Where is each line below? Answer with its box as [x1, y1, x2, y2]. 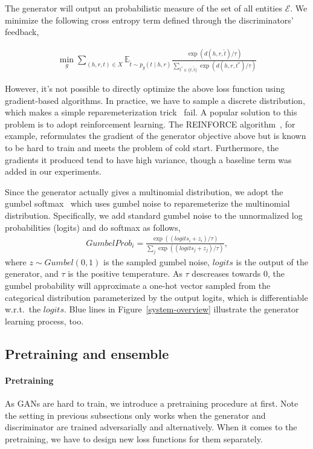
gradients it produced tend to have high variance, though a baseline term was [5, 153, 292, 166]
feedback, [5, 25, 39, 38]
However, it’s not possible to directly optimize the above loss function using [5, 82, 285, 95]
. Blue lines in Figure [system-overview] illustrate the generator [63, 303, 299, 315]
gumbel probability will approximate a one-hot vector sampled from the [5, 279, 271, 291]
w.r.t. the [5, 303, 41, 315]
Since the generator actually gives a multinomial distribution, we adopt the [5, 185, 283, 198]
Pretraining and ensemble [5, 344, 169, 363]
